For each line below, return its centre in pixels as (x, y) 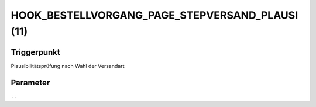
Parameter (30, 82)
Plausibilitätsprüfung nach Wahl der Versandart (68, 66)
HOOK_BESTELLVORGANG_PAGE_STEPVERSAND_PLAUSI (154, 15)
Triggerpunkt (36, 52)
